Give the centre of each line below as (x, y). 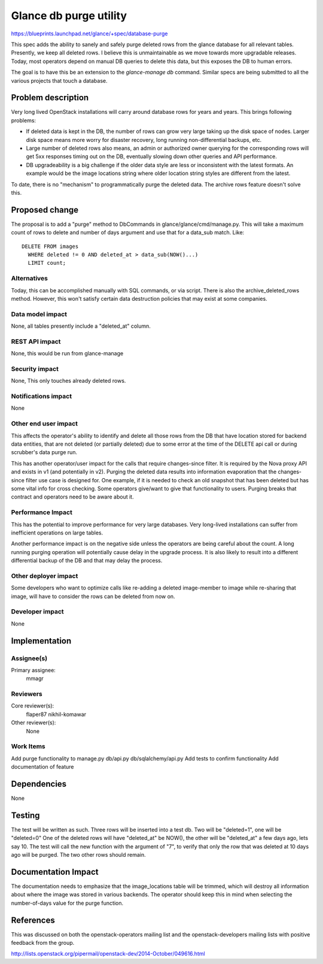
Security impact (35, 368)
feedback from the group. (43, 943)
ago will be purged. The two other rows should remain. (78, 855)
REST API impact (36, 342)
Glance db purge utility (69, 16)
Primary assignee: (33, 670)
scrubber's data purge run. (44, 452)
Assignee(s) (29, 658)
